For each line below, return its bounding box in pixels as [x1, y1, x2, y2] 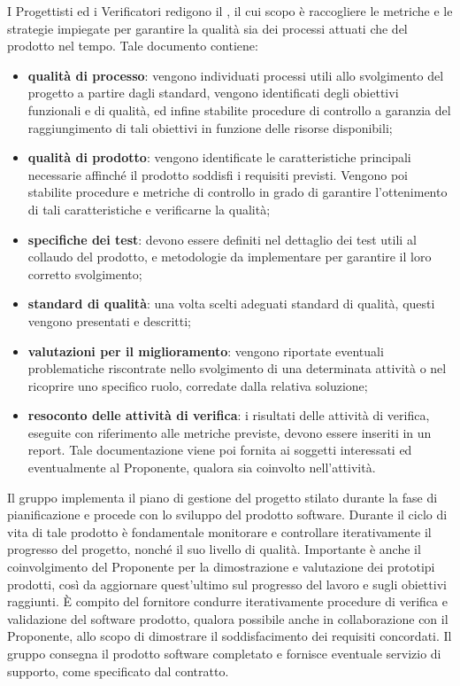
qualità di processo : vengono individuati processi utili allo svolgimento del [27, 66, 444, 84]
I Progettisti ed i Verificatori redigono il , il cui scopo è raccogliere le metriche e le [7, 2, 453, 19]
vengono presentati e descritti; [27, 311, 191, 330]
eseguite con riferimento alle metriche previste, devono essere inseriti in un [27, 423, 432, 441]
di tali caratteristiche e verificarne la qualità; [27, 199, 271, 218]
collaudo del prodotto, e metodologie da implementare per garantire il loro [27, 247, 432, 266]
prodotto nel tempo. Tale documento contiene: [7, 36, 258, 55]
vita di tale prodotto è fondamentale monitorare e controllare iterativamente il [7, 522, 432, 541]
